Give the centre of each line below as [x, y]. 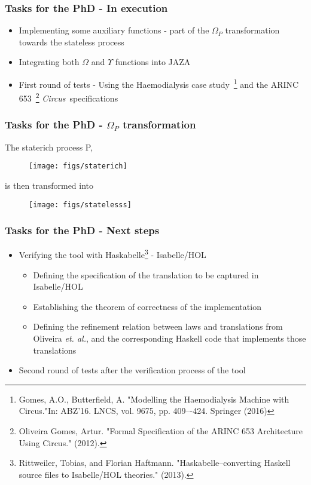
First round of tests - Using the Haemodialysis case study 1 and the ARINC [159, 83]
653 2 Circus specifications [68, 97]
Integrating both [49, 62]
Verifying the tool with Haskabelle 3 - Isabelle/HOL [112, 254]
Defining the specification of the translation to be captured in [146, 274]
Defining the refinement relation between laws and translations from [158, 326]
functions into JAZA [153, 62]
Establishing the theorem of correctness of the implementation [147, 306]
